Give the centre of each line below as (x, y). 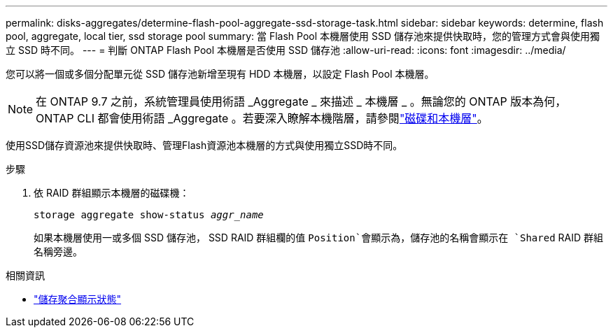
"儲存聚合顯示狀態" (78, 299)
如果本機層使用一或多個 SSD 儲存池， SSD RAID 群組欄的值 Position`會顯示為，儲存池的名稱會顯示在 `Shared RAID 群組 (319, 238)
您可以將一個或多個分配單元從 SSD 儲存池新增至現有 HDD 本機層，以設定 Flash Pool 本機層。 (220, 74)
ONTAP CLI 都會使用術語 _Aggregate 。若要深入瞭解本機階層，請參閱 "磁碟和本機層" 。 (262, 118)
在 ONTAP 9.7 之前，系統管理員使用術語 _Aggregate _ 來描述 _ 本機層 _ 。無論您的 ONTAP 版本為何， (301, 101)
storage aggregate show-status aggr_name (149, 215)
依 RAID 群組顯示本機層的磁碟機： (112, 193)
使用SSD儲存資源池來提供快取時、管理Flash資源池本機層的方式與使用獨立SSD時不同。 (204, 145)
